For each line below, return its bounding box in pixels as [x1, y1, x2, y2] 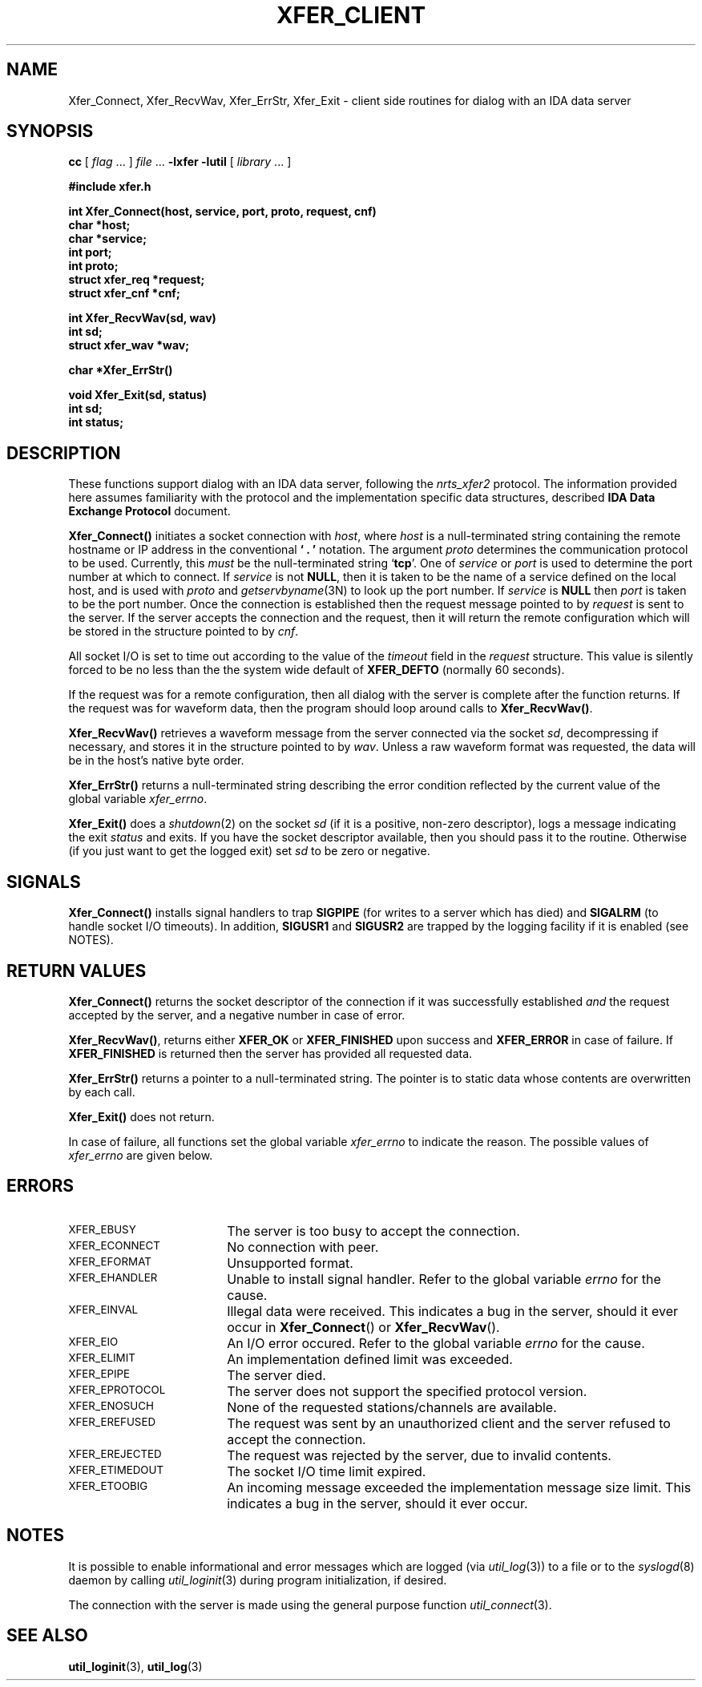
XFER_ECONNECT [68, 1238, 160, 1252]
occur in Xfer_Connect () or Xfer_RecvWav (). [227, 1318, 500, 1335]
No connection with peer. [227, 1238, 379, 1255]
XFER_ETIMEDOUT [68, 1463, 164, 1476]
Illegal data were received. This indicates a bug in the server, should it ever [227, 1302, 678, 1319]
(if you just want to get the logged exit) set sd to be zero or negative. [68, 844, 430, 858]
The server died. [227, 1366, 326, 1383]
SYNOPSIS [6, 121, 94, 142]
